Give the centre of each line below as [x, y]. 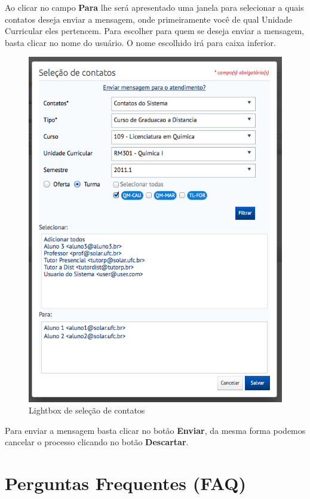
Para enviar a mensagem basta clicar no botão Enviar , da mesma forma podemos [155, 430]
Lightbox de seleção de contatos [87, 410]
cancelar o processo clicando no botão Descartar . [97, 442]
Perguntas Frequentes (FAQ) [126, 483]
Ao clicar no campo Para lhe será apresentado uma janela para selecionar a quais [154, 7]
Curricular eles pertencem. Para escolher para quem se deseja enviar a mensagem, [154, 31]
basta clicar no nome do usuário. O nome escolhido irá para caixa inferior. [140, 42]
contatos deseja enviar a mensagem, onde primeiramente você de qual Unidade [148, 19]
